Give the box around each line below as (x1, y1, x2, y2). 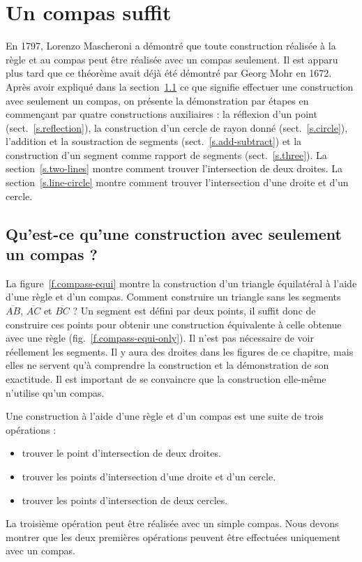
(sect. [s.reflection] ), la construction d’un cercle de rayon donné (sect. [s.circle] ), (6, 120, 348, 135)
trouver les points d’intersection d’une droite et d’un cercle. (22, 469, 276, 483)
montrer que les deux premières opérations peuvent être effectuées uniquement (6, 529, 340, 544)
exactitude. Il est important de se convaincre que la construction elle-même (6, 372, 326, 386)
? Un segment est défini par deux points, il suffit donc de (73, 303, 316, 318)
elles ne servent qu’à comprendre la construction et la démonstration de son (6, 358, 329, 372)
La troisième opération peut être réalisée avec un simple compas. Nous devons (6, 516, 339, 531)
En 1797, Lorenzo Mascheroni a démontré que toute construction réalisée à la (6, 38, 336, 53)
